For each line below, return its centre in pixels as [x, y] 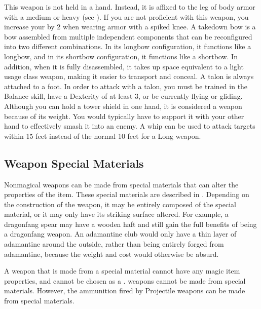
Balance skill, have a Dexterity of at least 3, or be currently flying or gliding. [123, 96]
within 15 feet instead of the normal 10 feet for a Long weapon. [103, 136]
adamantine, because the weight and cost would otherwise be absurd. [111, 254]
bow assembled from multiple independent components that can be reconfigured [128, 36]
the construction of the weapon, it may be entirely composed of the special [120, 204]
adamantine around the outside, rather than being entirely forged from [114, 244]
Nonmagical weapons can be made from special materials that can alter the [121, 184]
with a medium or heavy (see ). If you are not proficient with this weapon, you [126, 16]
